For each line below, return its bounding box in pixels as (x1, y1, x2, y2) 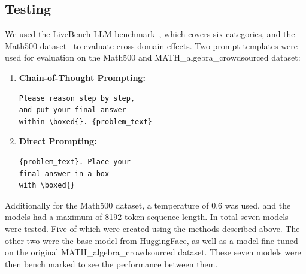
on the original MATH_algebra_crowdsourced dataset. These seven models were (5, 246, 301, 258)
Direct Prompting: (19, 135, 97, 147)
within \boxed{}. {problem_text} (19, 117, 152, 126)
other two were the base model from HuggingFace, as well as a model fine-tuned (5, 234, 298, 246)
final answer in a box (19, 169, 110, 178)
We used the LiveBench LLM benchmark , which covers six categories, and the (5, 28, 295, 40)
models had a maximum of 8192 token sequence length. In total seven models (5, 210, 289, 223)
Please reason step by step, (19, 94, 135, 103)
